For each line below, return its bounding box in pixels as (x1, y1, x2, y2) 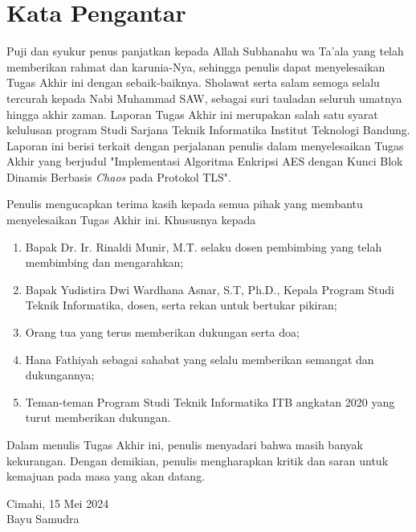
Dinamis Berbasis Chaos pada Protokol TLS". (6, 168, 231, 185)
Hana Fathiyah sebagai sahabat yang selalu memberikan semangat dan (25, 350, 374, 367)
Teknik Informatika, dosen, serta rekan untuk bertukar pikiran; (25, 297, 337, 313)
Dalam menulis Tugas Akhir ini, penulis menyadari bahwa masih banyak (6, 436, 363, 452)
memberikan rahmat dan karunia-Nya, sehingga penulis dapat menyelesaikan (6, 58, 385, 75)
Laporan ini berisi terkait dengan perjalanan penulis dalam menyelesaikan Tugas (6, 137, 404, 153)
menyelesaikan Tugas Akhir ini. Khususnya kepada (6, 211, 256, 228)
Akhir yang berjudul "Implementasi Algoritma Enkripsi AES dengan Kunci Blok (6, 153, 403, 170)
